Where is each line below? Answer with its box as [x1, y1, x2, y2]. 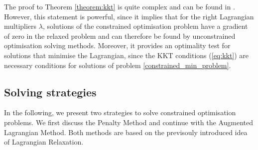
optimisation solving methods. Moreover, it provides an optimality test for [4, 40, 231, 51]
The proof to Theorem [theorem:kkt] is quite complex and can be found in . [4, 1, 235, 11]
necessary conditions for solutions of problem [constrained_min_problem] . [4, 60, 231, 70]
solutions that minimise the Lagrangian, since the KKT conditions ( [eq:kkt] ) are [4, 50, 249, 60]
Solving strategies [4, 84, 97, 99]
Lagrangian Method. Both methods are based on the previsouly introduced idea [4, 127, 248, 137]
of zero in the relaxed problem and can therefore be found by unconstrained [4, 30, 236, 41]
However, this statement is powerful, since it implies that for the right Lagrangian [4, 11, 254, 21]
